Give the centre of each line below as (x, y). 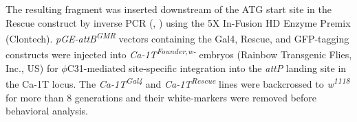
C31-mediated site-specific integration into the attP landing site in (207, 68)
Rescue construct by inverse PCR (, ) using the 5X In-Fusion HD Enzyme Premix (178, 22)
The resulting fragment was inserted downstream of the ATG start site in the (169, 9)
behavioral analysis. (47, 111)
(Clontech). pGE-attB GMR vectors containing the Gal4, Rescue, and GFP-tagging (177, 37)
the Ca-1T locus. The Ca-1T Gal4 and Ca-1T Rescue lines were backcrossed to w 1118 (178, 83)
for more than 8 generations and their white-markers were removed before (161, 97)
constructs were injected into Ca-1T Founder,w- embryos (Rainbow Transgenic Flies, (179, 53)
